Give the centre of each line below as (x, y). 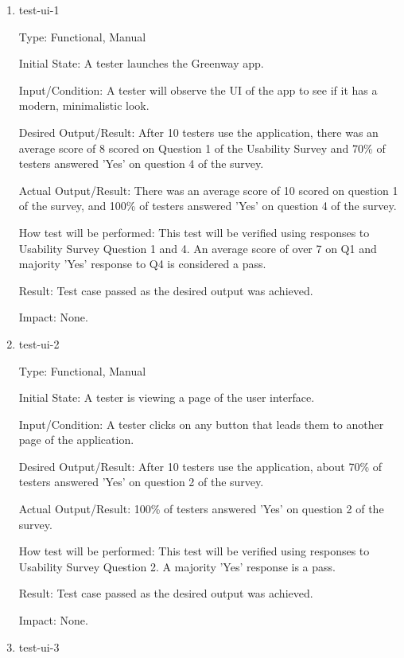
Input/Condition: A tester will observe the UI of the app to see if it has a (198, 90)
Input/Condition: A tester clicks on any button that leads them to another (201, 424)
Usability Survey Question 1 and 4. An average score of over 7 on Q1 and (198, 248)
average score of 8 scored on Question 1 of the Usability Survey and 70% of (202, 148)
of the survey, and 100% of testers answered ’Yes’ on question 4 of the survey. (208, 206)
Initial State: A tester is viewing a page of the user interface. (167, 397)
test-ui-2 (39, 343)
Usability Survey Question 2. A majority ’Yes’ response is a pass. (177, 566)
